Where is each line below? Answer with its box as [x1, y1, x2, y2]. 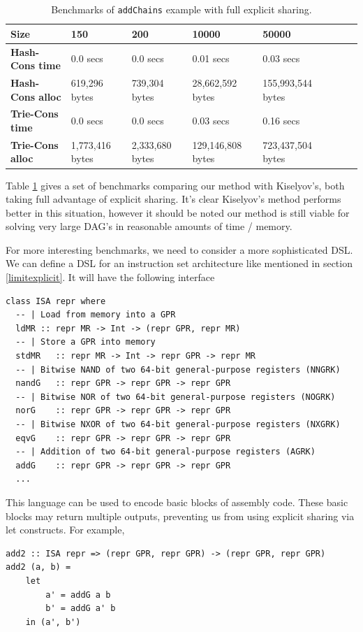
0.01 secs [192, 51, 230, 66]
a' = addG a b [45, 589, 111, 600]
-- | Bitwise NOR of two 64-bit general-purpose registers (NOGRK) [15, 392, 336, 402]
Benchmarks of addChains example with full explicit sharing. [51, 2, 312, 16]
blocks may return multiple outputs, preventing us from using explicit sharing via [6, 508, 355, 523]
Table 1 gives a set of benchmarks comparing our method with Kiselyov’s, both [6, 178, 345, 192]
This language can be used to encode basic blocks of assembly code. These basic [6, 494, 348, 509]
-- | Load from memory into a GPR [15, 310, 176, 320]
